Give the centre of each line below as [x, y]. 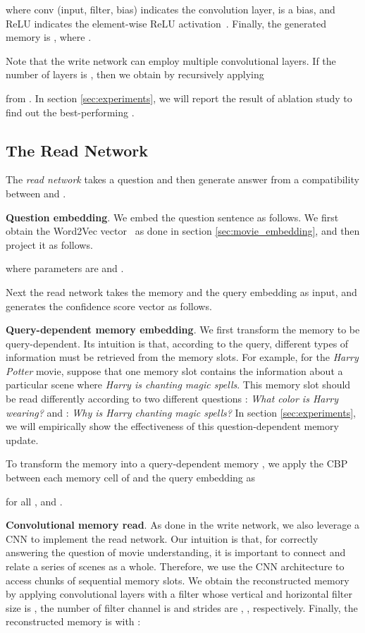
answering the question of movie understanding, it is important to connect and [176, 552]
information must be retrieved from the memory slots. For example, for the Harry [182, 357]
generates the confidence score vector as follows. [109, 306]
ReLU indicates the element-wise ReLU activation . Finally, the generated [166, 23]
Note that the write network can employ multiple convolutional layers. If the [171, 60]
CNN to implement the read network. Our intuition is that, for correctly [162, 538]
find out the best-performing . [70, 112]
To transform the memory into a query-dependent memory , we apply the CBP [177, 463]
